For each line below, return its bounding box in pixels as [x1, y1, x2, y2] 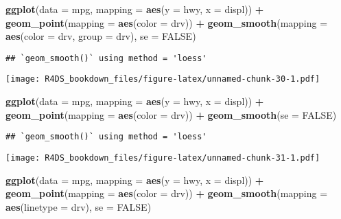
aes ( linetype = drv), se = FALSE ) [5, 199, 152, 214]
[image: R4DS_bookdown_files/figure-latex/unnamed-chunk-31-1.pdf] [5, 152, 320, 163]
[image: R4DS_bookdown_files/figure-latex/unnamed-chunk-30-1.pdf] [5, 74, 320, 84]
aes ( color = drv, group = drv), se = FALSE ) [5, 29, 196, 43]
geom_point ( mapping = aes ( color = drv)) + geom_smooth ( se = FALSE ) [5, 107, 337, 122]
